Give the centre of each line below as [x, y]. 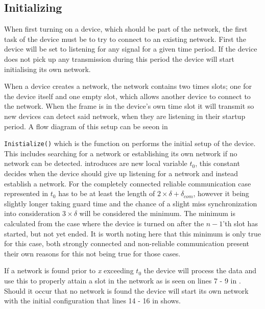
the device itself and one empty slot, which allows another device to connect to [127, 96]
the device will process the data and [200, 270]
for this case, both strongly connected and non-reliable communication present [127, 243]
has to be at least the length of [107, 193]
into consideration [32, 213]
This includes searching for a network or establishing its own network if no [121, 153]
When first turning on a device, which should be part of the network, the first [126, 29]
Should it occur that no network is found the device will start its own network [126, 290]
